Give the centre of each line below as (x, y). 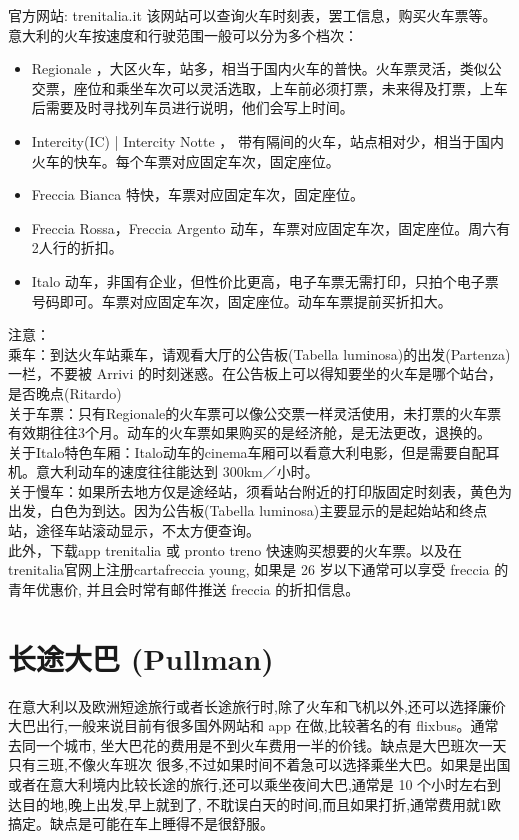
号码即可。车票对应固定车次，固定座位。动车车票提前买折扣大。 (241, 300)
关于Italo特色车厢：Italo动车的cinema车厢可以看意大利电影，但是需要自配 (247, 451)
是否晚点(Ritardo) (65, 392)
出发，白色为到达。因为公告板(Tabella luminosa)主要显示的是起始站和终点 (248, 510)
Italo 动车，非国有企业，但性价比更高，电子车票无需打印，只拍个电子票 (265, 280)
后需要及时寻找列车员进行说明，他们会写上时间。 (192, 107)
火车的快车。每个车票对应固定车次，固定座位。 (185, 160)
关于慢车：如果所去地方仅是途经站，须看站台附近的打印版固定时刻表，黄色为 (260, 490)
